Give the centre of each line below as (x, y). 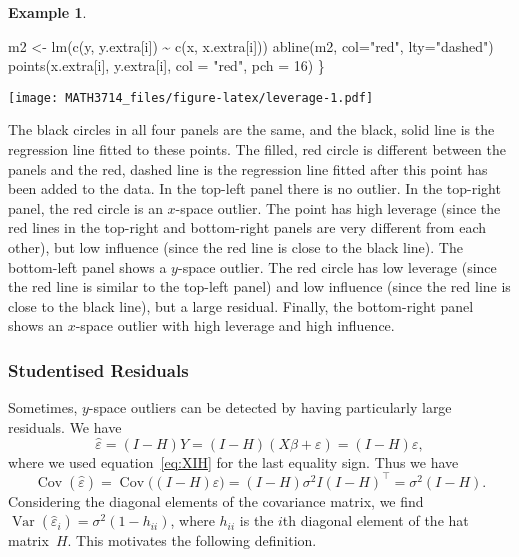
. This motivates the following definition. (192, 540)
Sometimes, (43, 407)
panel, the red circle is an (85, 207)
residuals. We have (65, 426)
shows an (35, 325)
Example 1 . (47, 12)
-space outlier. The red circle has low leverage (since (337, 266)
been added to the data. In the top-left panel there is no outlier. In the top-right (254, 188)
